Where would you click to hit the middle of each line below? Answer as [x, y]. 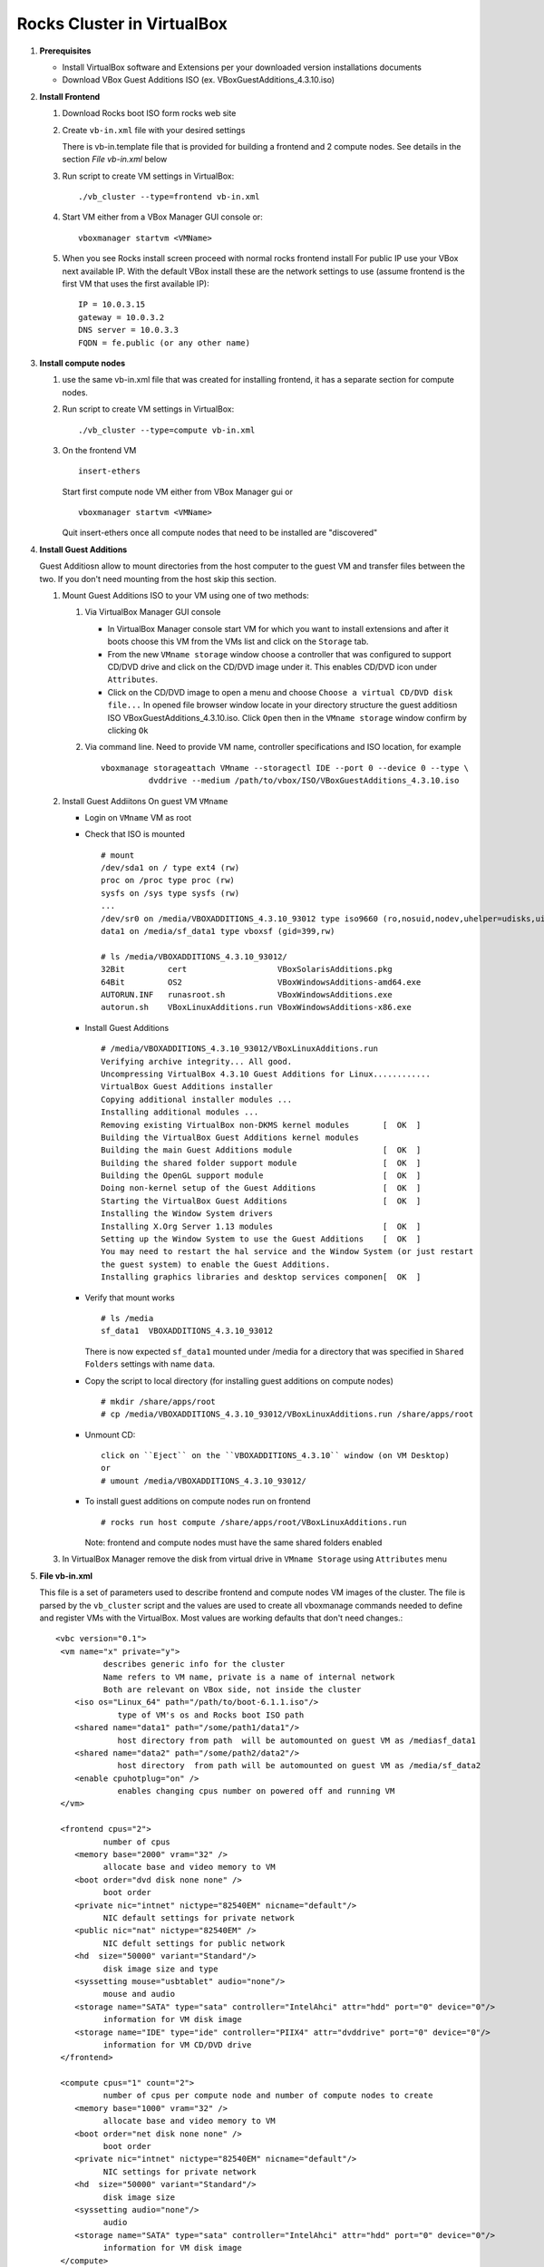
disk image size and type [160, 1969]
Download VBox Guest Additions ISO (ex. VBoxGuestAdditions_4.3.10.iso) [199, 80]
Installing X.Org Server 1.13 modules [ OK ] [261, 1226]
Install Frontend [70, 96]
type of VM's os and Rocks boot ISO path [211, 1715]
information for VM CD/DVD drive [177, 2044]
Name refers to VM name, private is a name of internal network [249, 1677]
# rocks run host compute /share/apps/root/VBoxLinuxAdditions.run [254, 1522]
